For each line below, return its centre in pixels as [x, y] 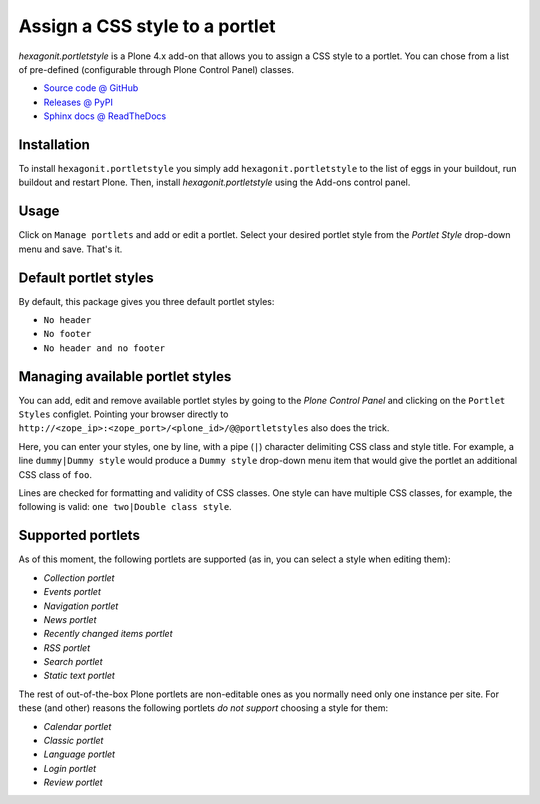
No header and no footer [104, 348]
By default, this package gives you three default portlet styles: [146, 301]
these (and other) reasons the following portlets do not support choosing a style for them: [203, 708]
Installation [54, 144]
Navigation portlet [81, 606]
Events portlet [72, 592]
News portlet [70, 619]
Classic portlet [73, 741]
